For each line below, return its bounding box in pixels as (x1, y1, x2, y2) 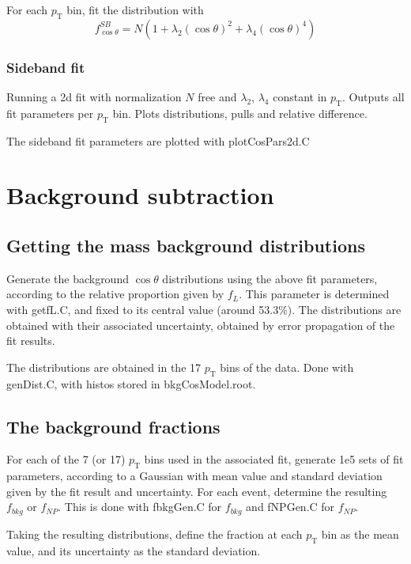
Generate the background (6, 270, 129, 286)
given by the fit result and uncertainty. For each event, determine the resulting (6, 483, 387, 499)
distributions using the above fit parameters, (162, 270, 378, 286)
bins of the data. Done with (220, 358, 354, 375)
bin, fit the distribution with (66, 2, 204, 17)
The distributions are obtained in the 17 (6, 358, 202, 375)
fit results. (6, 332, 55, 349)
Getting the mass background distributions (6, 233, 365, 257)
